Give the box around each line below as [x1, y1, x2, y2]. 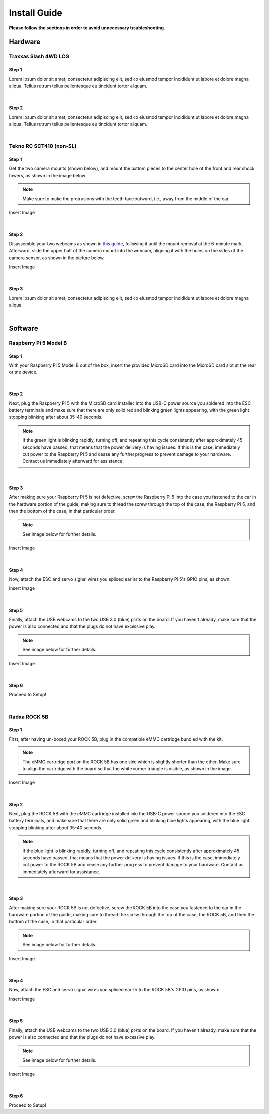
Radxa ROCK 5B [9, 713, 49, 720]
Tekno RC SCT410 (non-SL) [9, 143, 77, 150]
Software [9, 324, 38, 333]
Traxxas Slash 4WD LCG [9, 53, 70, 60]
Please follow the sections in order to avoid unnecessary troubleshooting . [9, 25, 165, 31]
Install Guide [9, 7, 62, 18]
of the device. [9, 369, 38, 375]
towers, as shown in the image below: [9, 172, 87, 178]
